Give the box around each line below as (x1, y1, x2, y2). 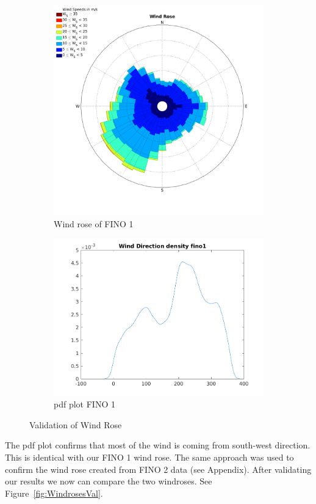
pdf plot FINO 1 (54, 398, 115, 411)
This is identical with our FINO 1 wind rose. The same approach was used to (5, 451, 294, 464)
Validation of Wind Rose (29, 418, 122, 431)
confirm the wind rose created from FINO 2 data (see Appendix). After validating (5, 462, 312, 475)
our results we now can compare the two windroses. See (5, 475, 212, 488)
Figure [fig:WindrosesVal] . (5, 486, 103, 499)
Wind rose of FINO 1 (54, 217, 134, 230)
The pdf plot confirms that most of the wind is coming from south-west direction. (5, 439, 311, 451)
